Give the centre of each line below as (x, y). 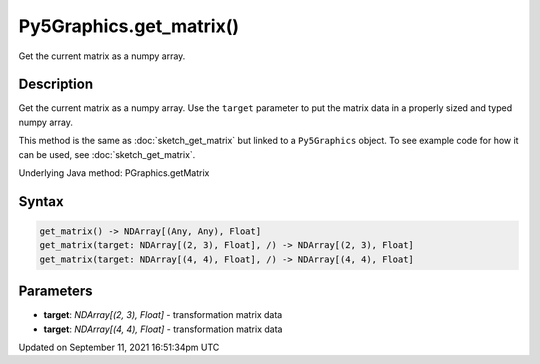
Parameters (55, 291)
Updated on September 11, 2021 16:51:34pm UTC (119, 347)
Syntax (41, 201)
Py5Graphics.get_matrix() (129, 26)
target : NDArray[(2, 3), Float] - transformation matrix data (163, 315)
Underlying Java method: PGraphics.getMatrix (114, 173)
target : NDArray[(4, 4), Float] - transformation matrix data (163, 329)
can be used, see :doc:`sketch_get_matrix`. (107, 154)
